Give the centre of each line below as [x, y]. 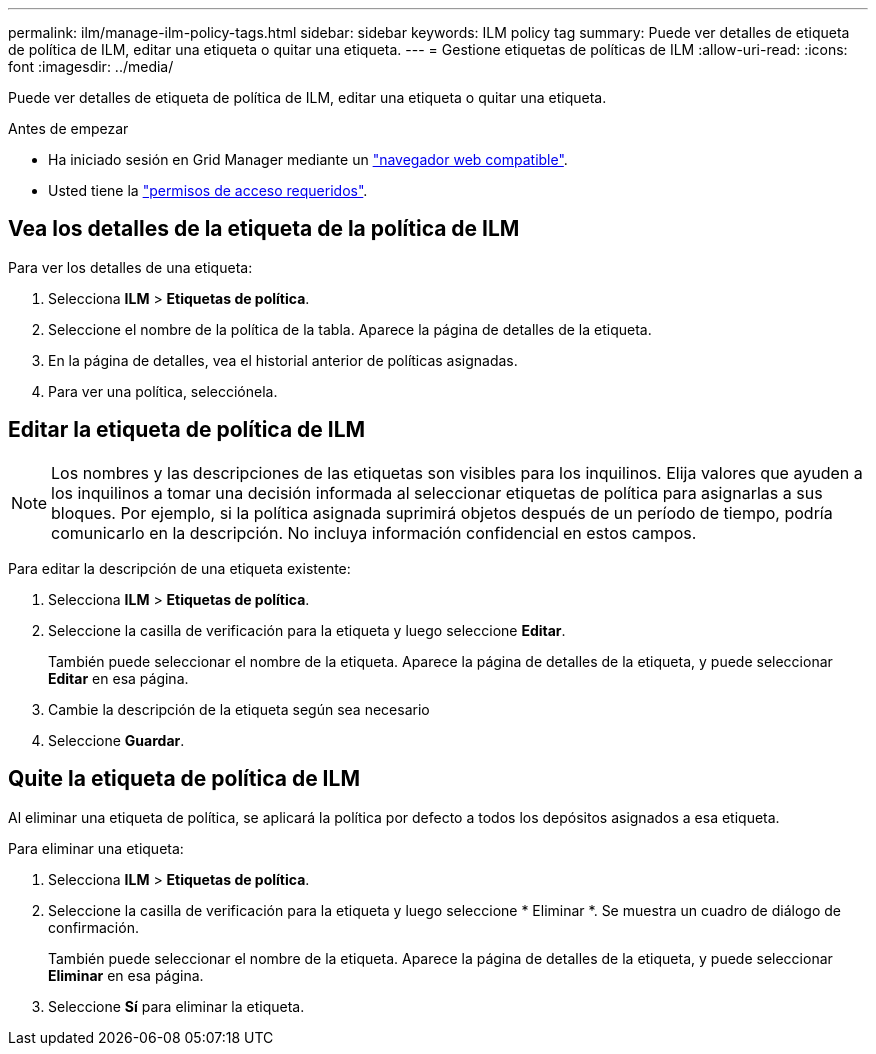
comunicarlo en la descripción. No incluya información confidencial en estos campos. [374, 532]
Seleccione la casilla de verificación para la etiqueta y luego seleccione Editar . [307, 630]
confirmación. [93, 927]
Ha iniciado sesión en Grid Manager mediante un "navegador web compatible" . [308, 159]
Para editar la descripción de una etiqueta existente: [179, 568]
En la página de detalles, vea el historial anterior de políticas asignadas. [283, 360]
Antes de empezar [68, 128]
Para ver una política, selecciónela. [163, 391]
